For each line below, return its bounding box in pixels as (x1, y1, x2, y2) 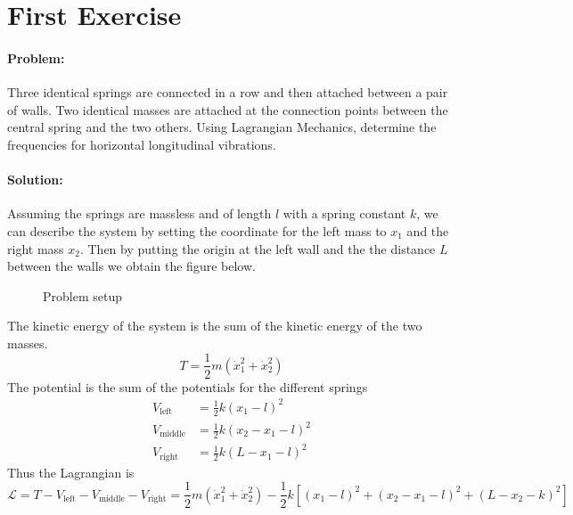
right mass (7, 239, 64, 257)
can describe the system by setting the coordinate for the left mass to (7, 221, 387, 240)
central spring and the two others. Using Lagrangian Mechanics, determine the (7, 118, 437, 136)
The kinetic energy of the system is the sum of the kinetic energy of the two (7, 316, 422, 335)
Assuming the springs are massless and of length (7, 204, 272, 223)
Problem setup (43, 286, 122, 305)
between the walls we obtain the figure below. (7, 257, 256, 275)
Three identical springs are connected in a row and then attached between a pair (7, 83, 448, 102)
